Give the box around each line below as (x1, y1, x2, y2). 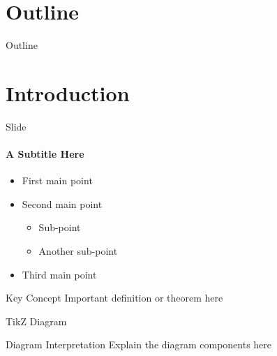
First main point (22, 173, 93, 188)
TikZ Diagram (6, 313, 67, 328)
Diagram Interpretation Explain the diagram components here (6, 337, 272, 352)
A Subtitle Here (6, 147, 84, 161)
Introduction (6, 78, 130, 107)
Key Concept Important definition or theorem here (6, 290, 223, 305)
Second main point (22, 196, 103, 211)
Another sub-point (38, 244, 118, 258)
